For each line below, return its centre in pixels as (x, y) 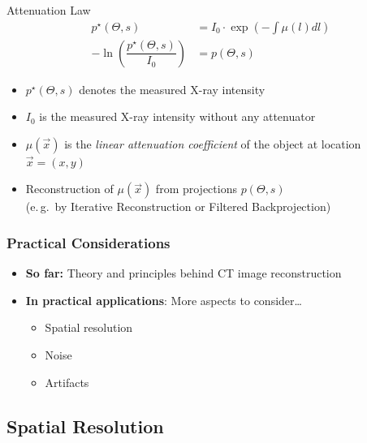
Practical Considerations (89, 242)
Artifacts (67, 382)
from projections (196, 189)
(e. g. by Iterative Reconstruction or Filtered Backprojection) (178, 206)
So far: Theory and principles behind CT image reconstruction (183, 273)
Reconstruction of (69, 189)
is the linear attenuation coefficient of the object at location (213, 143)
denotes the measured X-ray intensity (172, 89)
